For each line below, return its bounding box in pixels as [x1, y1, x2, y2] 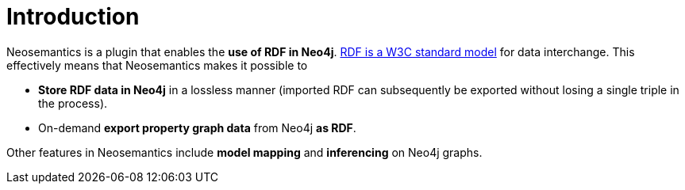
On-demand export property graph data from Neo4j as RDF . [38, 120, 356, 135]
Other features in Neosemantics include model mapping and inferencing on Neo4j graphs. [6, 145, 483, 159]
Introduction [6, 3, 140, 30]
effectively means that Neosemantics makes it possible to [6, 58, 308, 72]
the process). [38, 96, 108, 110]
